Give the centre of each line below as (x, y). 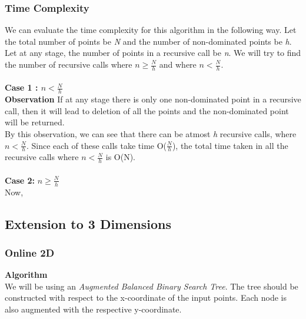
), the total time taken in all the (230, 145)
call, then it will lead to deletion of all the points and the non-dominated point (147, 110)
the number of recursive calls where (69, 64)
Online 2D (30, 252)
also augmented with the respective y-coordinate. (93, 309)
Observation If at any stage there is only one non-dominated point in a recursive (153, 99)
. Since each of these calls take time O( (97, 145)
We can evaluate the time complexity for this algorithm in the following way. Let (151, 30)
